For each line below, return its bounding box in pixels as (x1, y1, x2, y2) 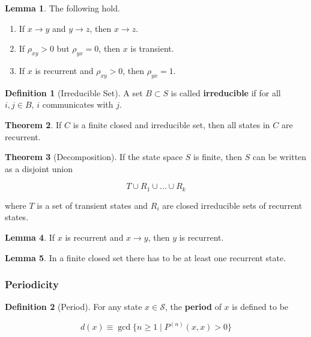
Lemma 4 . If (5, 230, 55, 243)
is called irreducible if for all (171, 86, 281, 99)
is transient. (130, 42, 174, 55)
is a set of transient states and (37, 199, 148, 211)
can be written (252, 150, 307, 163)
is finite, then (193, 150, 243, 163)
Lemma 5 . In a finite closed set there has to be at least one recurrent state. (5, 251, 286, 264)
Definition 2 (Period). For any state (5, 300, 142, 313)
